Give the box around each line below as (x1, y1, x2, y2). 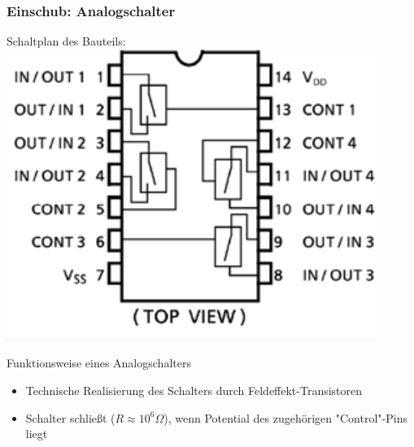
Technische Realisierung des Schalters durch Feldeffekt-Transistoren (25, 382, 363, 398)
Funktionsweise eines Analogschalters (7, 354, 191, 371)
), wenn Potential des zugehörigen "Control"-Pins (163, 409, 407, 426)
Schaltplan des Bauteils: (7, 33, 126, 50)
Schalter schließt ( (25, 409, 115, 426)
